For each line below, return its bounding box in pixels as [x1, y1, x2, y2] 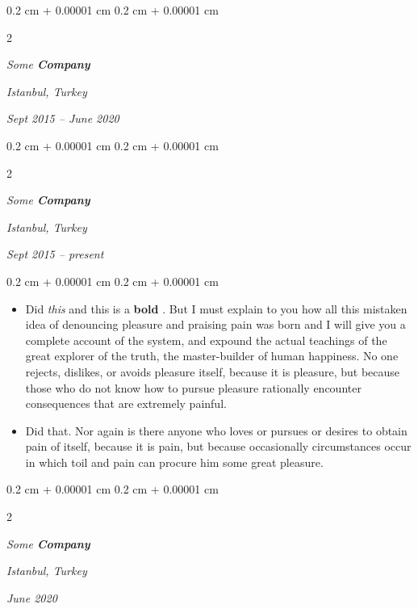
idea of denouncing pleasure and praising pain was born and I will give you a [25, 316, 406, 333]
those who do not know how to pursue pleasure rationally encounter [25, 379, 362, 396]
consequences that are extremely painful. [25, 395, 227, 412]
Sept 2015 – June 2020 [6, 110, 119, 127]
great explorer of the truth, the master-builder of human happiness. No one [25, 347, 399, 364]
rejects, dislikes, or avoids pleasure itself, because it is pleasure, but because [25, 363, 400, 380]
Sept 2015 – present [6, 246, 104, 262]
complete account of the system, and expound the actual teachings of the [25, 331, 387, 348]
